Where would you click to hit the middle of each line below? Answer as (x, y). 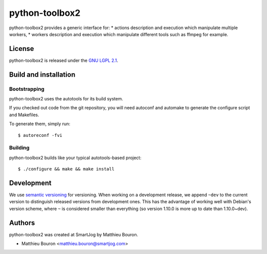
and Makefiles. (24, 115)
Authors (22, 223)
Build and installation (42, 74)
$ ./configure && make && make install (66, 169)
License (22, 49)
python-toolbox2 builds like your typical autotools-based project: (75, 158)
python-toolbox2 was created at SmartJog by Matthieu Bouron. (74, 234)
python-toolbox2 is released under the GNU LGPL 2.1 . (64, 60)
